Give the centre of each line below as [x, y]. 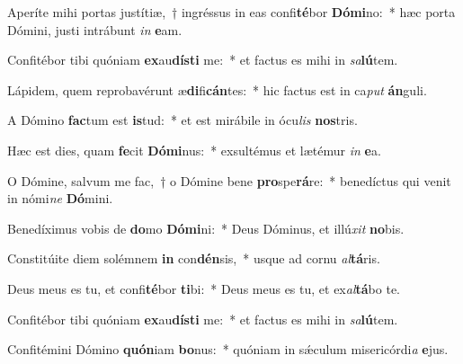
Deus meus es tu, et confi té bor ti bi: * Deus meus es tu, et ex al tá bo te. [204, 288]
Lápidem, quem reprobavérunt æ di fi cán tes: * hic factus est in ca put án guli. [217, 89]
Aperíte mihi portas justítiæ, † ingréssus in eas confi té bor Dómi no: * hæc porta [231, 12]
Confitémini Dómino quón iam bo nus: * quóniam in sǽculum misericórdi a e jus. [228, 349]
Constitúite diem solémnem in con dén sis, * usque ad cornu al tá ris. [194, 258]
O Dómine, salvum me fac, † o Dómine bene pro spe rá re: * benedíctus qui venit [229, 180]
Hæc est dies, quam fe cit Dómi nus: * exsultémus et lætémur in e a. [194, 150]
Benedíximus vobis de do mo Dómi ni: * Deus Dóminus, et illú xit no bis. [206, 228]
